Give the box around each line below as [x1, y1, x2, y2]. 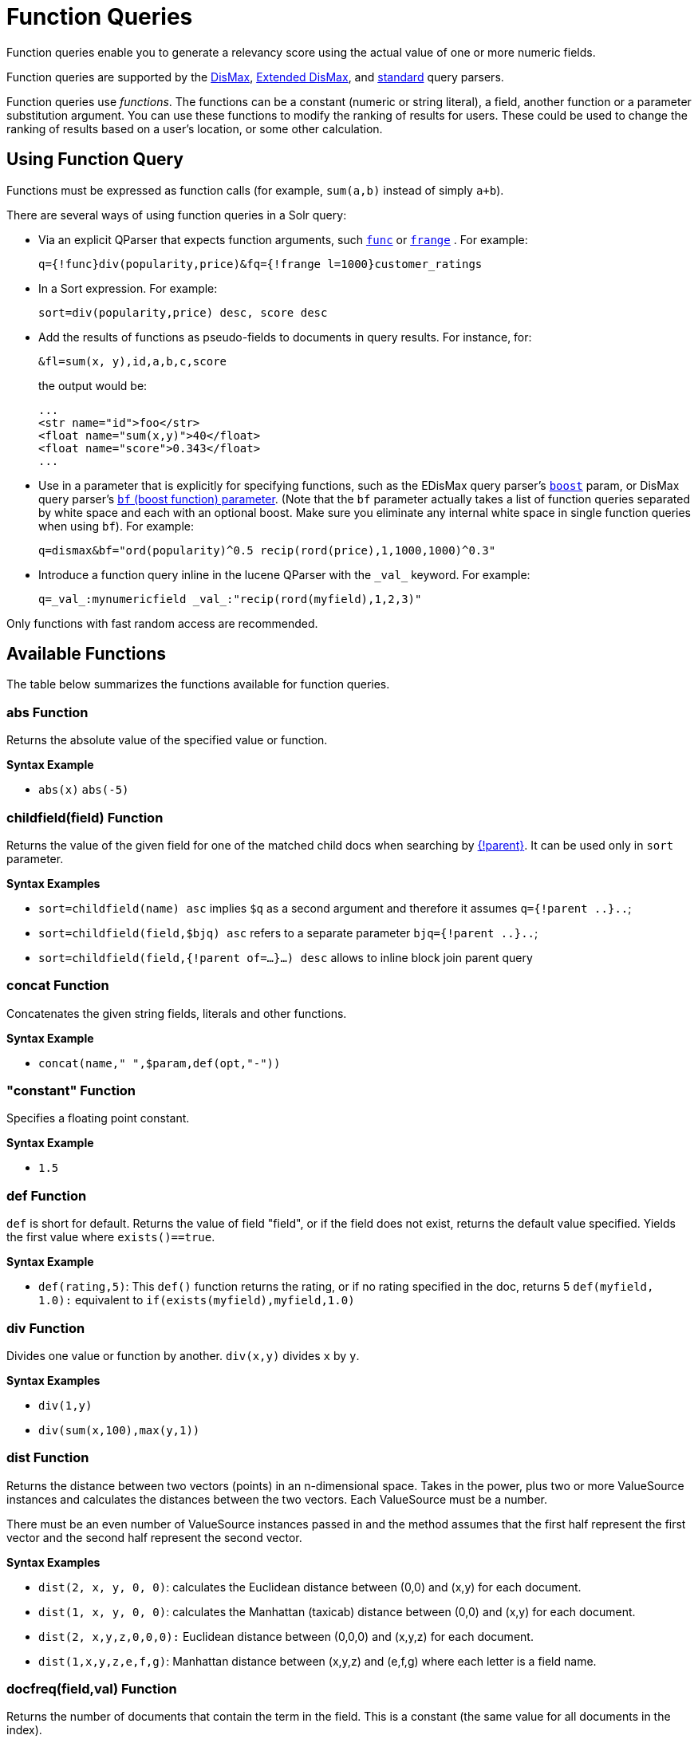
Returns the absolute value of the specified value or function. [6, 733, 328, 747]
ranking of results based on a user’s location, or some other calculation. [6, 121, 383, 136]
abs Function [6, 704, 89, 720]
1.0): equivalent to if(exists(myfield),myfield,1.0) [38, 1293, 355, 1307]
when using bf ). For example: [38, 519, 194, 533]
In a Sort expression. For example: [38, 281, 218, 295]
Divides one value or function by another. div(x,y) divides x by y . [6, 1348, 360, 1362]
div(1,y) [38, 1398, 93, 1412]
